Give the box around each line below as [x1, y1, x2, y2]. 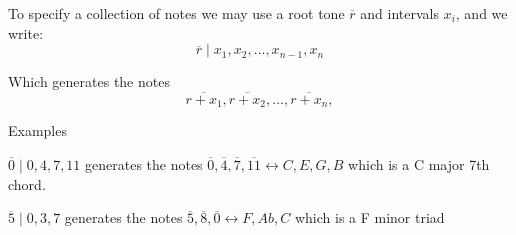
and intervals [360, 3, 439, 23]
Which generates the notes [8, 71, 170, 92]
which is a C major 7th [348, 154, 490, 175]
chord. [8, 173, 46, 194]
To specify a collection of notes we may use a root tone [8, 3, 345, 23]
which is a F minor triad [294, 207, 445, 228]
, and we [455, 3, 508, 23]
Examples [8, 120, 67, 141]
